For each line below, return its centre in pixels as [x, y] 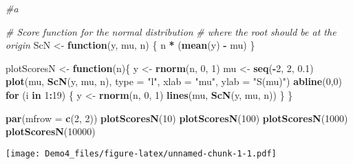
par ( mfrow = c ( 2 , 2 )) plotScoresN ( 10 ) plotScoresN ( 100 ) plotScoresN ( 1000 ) [177, 118]
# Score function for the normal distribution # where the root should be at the [171, 31]
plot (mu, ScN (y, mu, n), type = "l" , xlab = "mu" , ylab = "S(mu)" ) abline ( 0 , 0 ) [174, 81]
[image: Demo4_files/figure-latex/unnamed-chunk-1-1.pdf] [141, 153]
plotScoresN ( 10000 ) [51, 131]
